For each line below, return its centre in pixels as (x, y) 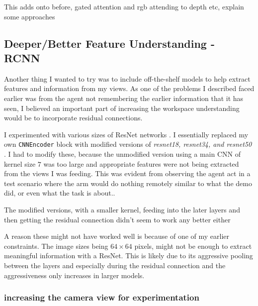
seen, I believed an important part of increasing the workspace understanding (122, 108)
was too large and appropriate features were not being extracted (141, 163)
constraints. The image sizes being (56, 246)
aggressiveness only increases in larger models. (74, 275)
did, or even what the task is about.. (60, 193)
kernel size (20, 163)
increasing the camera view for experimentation (102, 297)
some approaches (30, 16)
